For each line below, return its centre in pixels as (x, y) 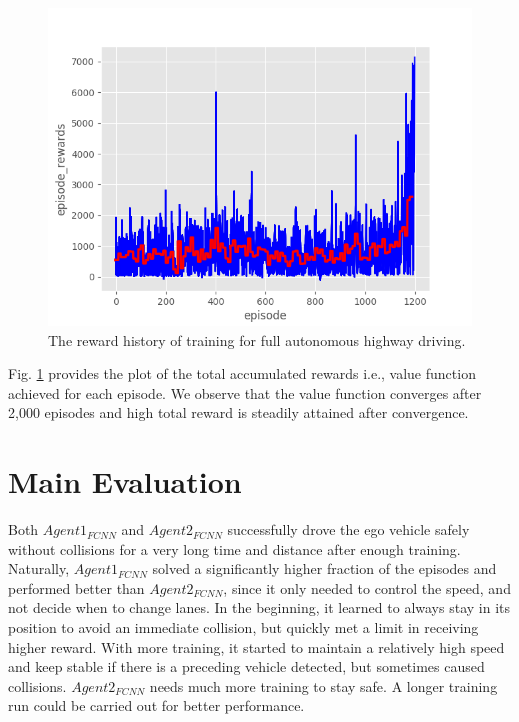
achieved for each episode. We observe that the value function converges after (245, 392)
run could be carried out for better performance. (156, 705)
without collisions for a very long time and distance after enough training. (234, 548)
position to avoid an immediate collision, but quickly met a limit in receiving (243, 627)
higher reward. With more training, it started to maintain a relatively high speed (256, 646)
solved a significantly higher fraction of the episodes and (324, 568)
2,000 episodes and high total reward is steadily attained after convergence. (238, 412)
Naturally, (39, 568)
